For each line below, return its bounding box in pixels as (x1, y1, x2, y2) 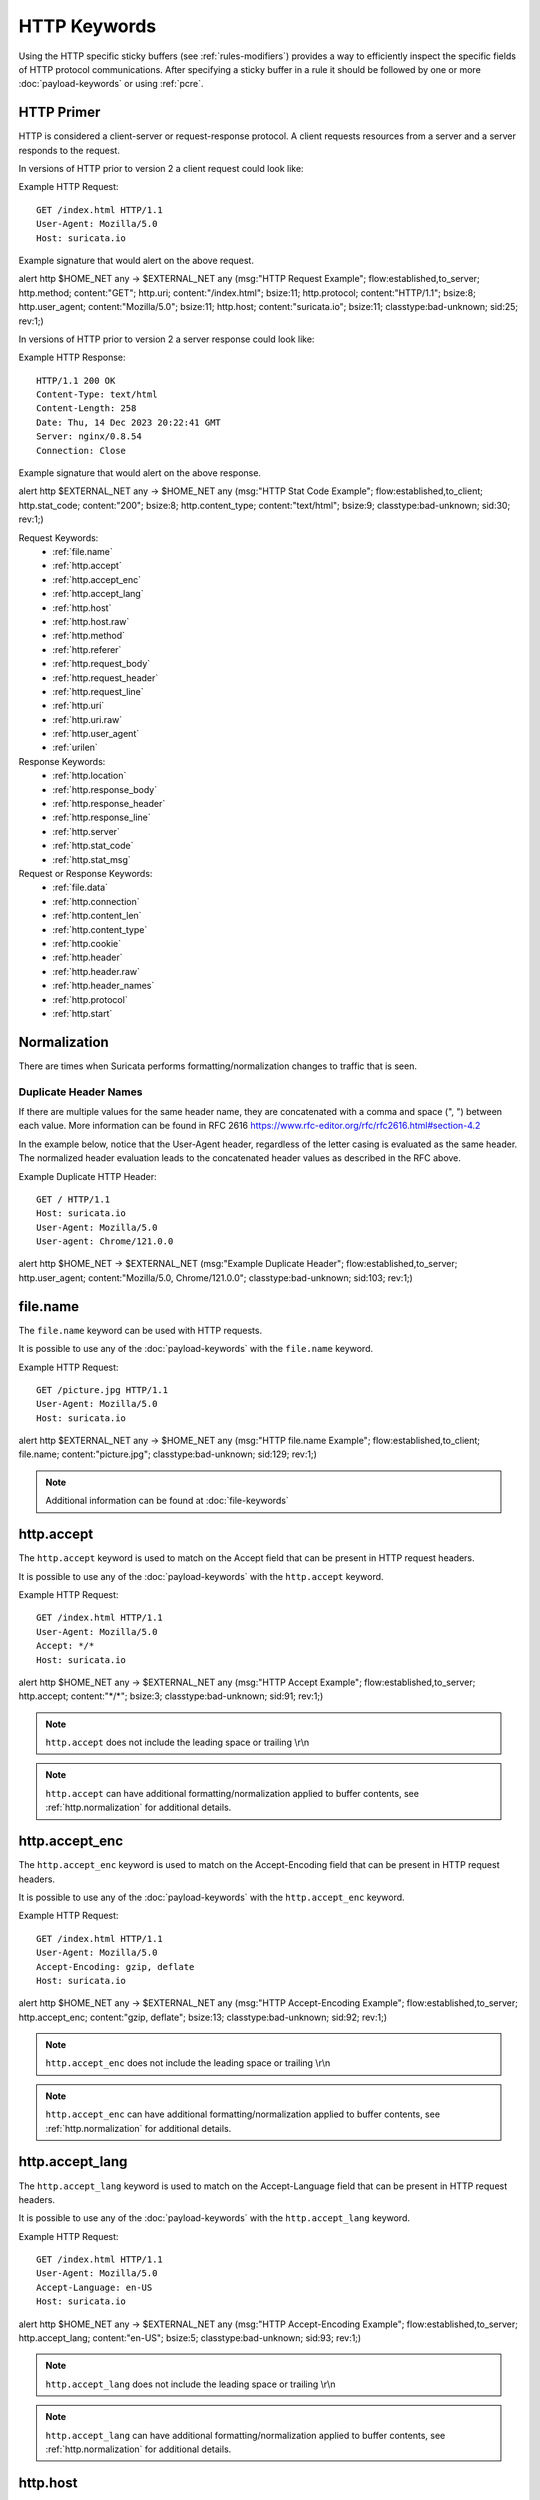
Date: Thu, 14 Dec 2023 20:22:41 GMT (36, 416, 222, 428)
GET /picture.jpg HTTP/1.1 (36, 1384, 169, 1395)
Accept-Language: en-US (36, 2281, 153, 2293)
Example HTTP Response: (18, 351, 126, 364)
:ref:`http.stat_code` (52, 840, 134, 852)
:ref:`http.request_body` (52, 658, 151, 670)
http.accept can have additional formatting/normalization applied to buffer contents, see (45, 1787, 420, 1799)
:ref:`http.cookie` (52, 937, 122, 949)
